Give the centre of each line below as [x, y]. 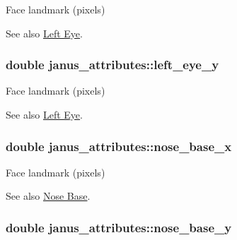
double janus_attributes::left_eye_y [112, 65]
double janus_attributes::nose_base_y [119, 227]
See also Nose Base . [48, 196]
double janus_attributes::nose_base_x [119, 146]
